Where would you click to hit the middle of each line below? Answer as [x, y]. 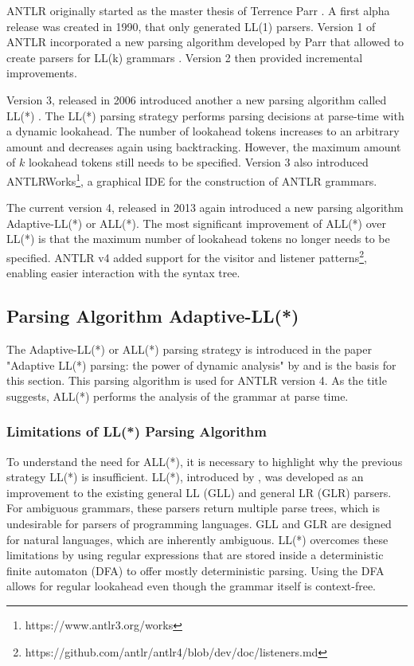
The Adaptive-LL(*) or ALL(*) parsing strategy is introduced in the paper [189, 349]
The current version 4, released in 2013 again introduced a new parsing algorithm [205, 208]
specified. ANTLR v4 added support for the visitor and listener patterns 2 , [187, 256]
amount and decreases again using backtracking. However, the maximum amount [204, 146]
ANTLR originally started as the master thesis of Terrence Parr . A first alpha [198, 10]
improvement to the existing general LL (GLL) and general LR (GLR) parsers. [199, 492]
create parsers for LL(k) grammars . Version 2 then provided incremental [185, 57]
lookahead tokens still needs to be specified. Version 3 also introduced [198, 162]
